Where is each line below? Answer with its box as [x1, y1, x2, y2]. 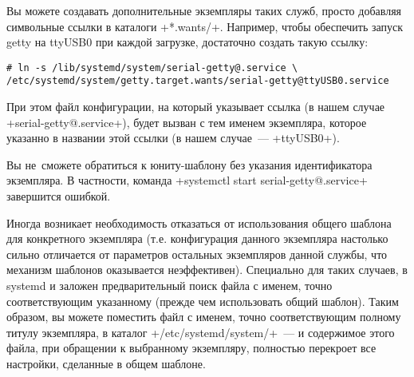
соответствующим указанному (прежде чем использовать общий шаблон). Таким [6, 292, 399, 309]
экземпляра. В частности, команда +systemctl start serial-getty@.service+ [6, 172, 368, 188]
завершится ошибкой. [6, 188, 111, 204]
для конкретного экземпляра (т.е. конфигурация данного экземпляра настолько [6, 230, 388, 247]
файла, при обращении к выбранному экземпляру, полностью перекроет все [6, 339, 377, 356]
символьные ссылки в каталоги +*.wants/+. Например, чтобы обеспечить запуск [6, 18, 404, 34]
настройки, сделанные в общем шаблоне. [6, 355, 206, 371]
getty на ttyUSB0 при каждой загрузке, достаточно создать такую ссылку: [6, 34, 369, 50]
